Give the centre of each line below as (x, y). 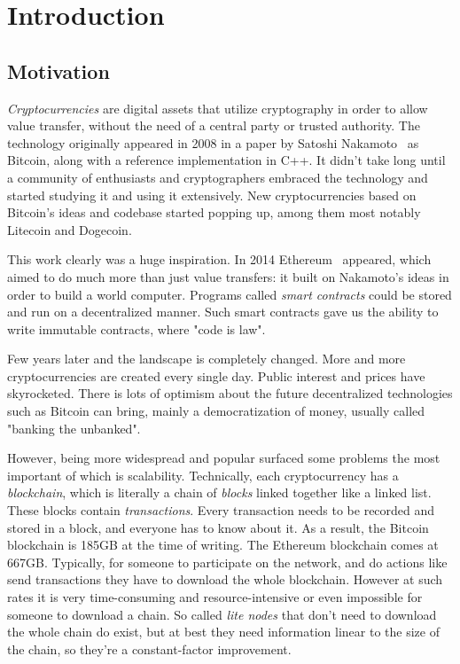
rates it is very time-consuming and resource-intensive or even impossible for (215, 597)
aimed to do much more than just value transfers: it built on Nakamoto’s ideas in (228, 276)
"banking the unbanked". (74, 428)
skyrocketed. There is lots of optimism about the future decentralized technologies (230, 393)
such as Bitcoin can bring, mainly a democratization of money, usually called (216, 411)
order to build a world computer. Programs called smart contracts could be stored (230, 294)
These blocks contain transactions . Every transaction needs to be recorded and (221, 510)
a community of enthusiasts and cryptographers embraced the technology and (218, 177)
